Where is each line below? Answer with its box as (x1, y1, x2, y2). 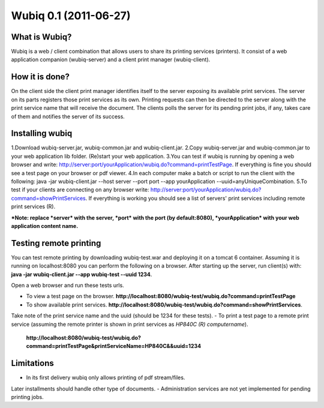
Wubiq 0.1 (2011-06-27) (11, 9, 131, 22)
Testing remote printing (11, 238, 101, 248)
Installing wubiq (11, 128, 73, 139)
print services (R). (11, 203, 56, 210)
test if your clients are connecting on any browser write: (11, 186, 149, 193)
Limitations (11, 358, 54, 368)
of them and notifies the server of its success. (11, 113, 125, 120)
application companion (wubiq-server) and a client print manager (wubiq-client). (11, 56, 211, 63)
